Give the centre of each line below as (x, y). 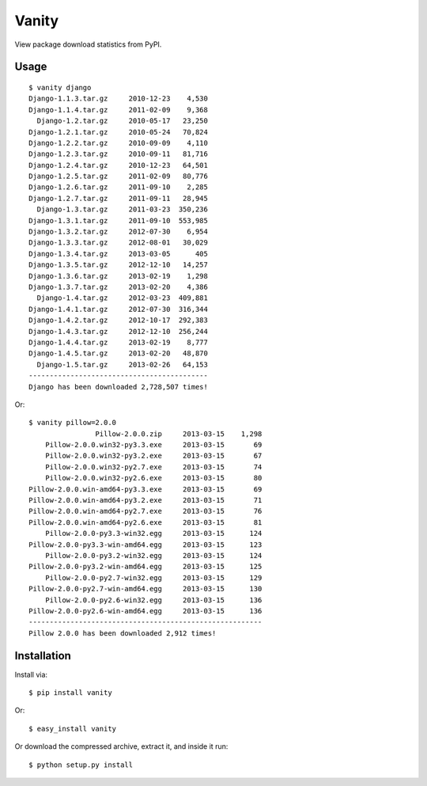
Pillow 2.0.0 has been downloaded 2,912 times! (123, 633)
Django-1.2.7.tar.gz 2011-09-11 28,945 (119, 198)
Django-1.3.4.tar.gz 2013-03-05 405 (119, 254)
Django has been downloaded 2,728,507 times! (119, 387)
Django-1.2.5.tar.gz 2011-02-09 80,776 (119, 177)
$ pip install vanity (70, 693)
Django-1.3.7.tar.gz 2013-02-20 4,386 (119, 287)
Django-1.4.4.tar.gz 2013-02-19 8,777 (119, 342)
